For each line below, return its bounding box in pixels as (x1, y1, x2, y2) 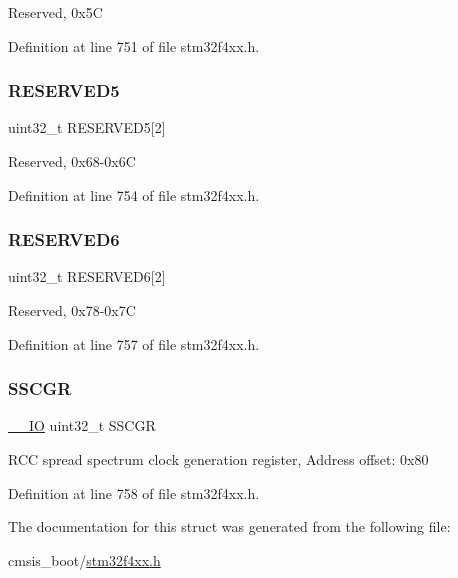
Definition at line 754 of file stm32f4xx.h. (8, 184, 260, 205)
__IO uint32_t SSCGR (8, 415, 156, 436)
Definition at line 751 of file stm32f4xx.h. (8, 35, 260, 56)
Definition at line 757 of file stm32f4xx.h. (8, 333, 260, 354)
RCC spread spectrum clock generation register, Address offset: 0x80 (8, 449, 429, 469)
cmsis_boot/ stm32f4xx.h (8, 549, 161, 570)
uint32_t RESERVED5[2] (8, 117, 166, 138)
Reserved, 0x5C (8, 2, 103, 22)
